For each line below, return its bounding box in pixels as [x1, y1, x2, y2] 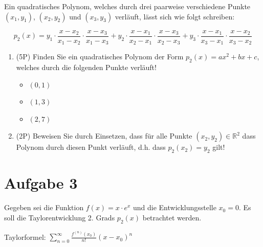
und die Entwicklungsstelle [133, 202, 216, 213]
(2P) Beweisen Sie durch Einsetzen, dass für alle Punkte [16, 130, 192, 141]
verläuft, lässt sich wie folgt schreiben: [115, 11, 235, 21]
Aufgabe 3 [4, 172, 78, 193]
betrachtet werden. [142, 212, 202, 222]
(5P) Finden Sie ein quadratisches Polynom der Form [16, 51, 184, 62]
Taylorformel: [4, 231, 46, 242]
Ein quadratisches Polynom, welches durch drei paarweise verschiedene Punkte [4, 1, 251, 11]
